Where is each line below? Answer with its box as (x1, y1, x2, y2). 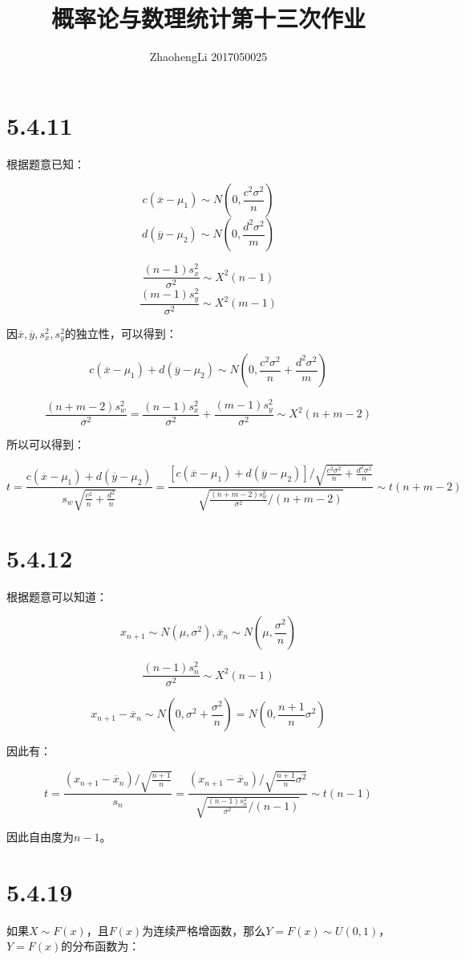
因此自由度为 (6, 828, 74, 844)
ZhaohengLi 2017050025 (149, 48, 268, 65)
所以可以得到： (6, 435, 85, 452)
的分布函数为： (61, 938, 140, 954)
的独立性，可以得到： (64, 324, 177, 341)
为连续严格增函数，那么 (142, 921, 266, 938)
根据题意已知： (6, 155, 85, 172)
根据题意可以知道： (6, 588, 107, 604)
